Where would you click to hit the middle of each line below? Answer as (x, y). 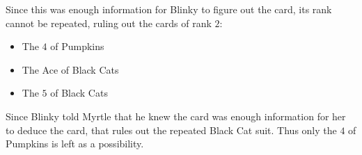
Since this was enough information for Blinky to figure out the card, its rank (169, 9)
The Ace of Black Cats (70, 69)
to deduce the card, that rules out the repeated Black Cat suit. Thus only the (171, 130)
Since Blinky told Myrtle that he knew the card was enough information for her (176, 116)
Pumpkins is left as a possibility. (75, 144)
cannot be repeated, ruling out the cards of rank (109, 23)
